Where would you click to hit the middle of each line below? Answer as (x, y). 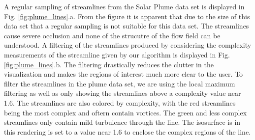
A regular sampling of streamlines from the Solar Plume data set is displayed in (124, 6)
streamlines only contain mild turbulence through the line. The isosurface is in (122, 122)
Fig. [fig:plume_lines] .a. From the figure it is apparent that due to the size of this (127, 16)
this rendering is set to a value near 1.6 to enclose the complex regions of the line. (127, 131)
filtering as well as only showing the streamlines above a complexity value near (123, 93)
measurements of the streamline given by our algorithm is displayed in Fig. (117, 54)
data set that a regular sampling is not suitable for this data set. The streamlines (127, 26)
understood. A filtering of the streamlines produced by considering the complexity (128, 45)
